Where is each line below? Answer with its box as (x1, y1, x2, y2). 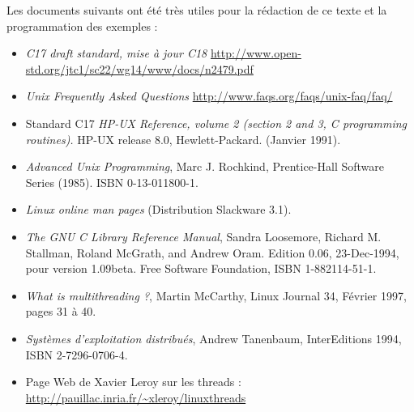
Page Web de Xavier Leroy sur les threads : (25, 373, 241, 390)
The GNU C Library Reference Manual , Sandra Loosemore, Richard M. (25, 227, 382, 244)
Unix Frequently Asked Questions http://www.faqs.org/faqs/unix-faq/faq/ (25, 87, 393, 104)
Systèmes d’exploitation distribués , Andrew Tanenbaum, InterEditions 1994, (25, 329, 402, 346)
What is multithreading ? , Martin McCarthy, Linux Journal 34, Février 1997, (25, 287, 407, 304)
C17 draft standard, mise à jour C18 (25, 45, 207, 62)
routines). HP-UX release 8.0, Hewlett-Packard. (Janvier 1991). (25, 130, 341, 147)
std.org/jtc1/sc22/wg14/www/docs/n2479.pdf (25, 60, 254, 77)
